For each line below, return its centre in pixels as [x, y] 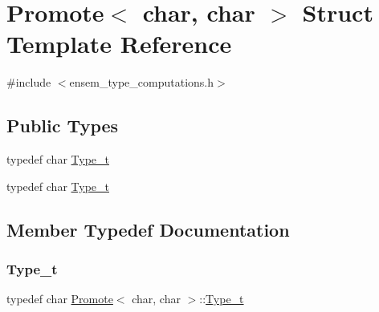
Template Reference [119, 44]
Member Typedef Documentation [148, 229]
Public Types [63, 126]
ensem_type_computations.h [141, 82]
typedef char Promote [60, 299]
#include [29, 82]
